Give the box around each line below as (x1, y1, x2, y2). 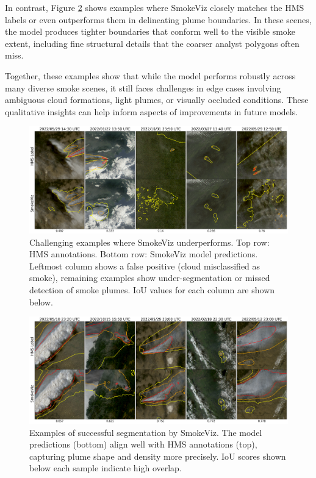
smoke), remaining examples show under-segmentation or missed (29, 271, 270, 284)
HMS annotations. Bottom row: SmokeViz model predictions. (29, 248, 258, 260)
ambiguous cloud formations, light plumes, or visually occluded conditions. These (5, 93, 309, 106)
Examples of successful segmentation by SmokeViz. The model (29, 426, 262, 438)
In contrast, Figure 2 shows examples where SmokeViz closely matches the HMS (5, 1, 304, 13)
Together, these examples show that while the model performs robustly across (5, 69, 296, 82)
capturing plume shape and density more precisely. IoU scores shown (29, 449, 286, 462)
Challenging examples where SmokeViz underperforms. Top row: (29, 235, 270, 248)
